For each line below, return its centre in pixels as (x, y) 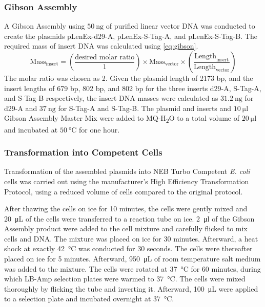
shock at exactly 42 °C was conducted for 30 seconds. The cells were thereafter (128, 248)
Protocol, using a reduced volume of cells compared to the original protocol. (124, 191)
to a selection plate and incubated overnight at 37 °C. (89, 299)
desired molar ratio (105, 57)
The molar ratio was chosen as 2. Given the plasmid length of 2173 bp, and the (129, 78)
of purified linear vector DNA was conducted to (180, 26)
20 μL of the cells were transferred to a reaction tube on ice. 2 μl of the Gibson (129, 218)
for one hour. (99, 129)
